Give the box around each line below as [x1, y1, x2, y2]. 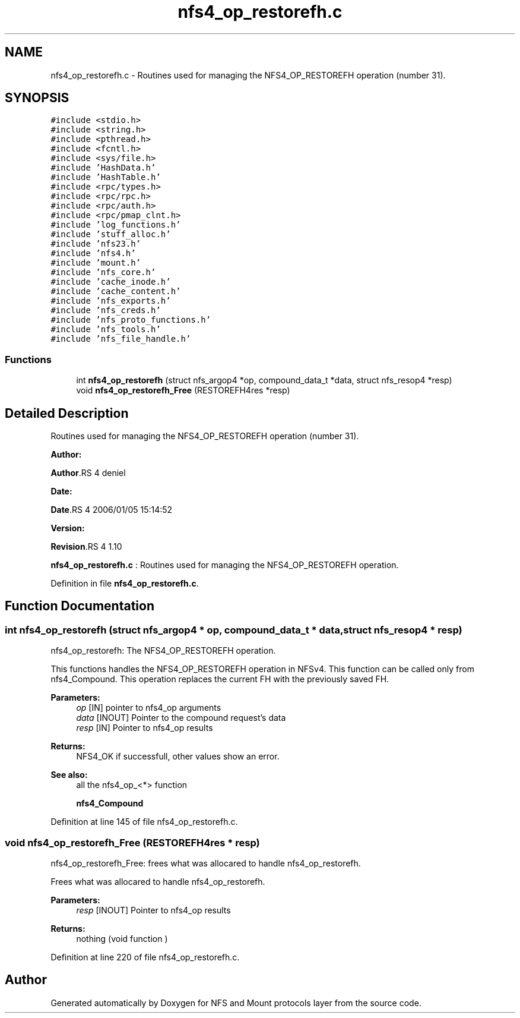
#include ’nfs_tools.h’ [50, 324, 161, 335]
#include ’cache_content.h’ [50, 286, 181, 297]
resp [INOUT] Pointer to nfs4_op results [76, 905, 231, 915]
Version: [50, 523, 85, 534]
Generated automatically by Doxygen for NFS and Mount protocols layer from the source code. [50, 997, 421, 1008]
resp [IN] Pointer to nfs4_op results [76, 723, 213, 733]
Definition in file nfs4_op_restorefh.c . [50, 578, 199, 589]
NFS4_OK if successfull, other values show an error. [76, 751, 280, 762]
